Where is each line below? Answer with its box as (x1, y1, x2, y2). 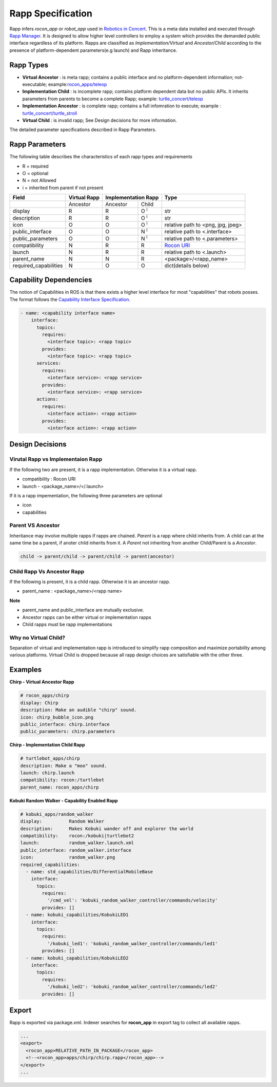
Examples (9, 665, 42, 674)
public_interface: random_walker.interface (20, 847, 132, 853)
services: (36, 360, 62, 366)
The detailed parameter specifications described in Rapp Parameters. (9, 126, 156, 133)
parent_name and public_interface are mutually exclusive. (22, 607, 144, 613)
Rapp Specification (9, 8, 92, 19)
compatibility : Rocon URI (22, 476, 76, 482)
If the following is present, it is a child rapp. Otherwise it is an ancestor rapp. (9, 578, 170, 585)
